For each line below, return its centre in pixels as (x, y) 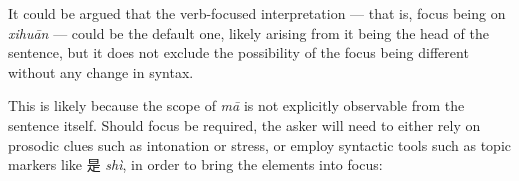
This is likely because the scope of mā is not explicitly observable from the (236, 105)
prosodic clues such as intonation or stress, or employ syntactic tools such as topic (260, 144)
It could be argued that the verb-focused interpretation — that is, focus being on (257, 13)
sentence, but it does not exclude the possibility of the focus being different (238, 52)
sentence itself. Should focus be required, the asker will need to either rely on (244, 124)
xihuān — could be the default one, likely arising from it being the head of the (248, 32)
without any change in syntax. (101, 71)
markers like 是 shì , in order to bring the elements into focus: (195, 164)
